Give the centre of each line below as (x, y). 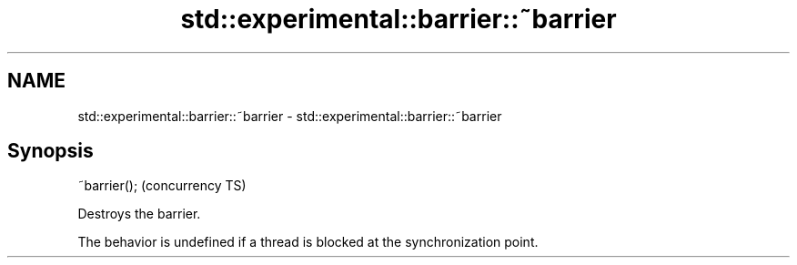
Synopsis (50, 151)
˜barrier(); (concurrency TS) (162, 186)
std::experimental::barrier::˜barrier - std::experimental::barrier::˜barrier (290, 116)
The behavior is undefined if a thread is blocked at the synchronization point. (308, 242)
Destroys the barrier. (139, 214)
